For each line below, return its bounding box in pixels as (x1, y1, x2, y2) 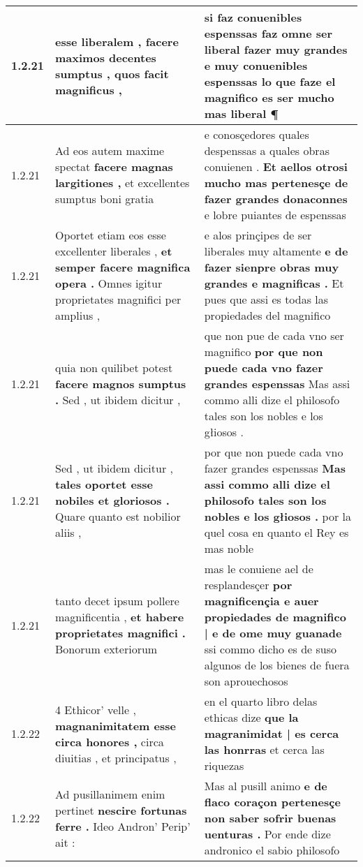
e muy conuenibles (204, 57, 308, 73)
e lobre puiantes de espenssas (204, 207, 346, 223)
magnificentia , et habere (55, 609, 184, 625)
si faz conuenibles (204, 9, 302, 25)
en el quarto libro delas (204, 693, 318, 709)
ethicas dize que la (204, 709, 299, 725)
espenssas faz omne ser (204, 25, 333, 41)
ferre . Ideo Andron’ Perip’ (55, 817, 191, 834)
